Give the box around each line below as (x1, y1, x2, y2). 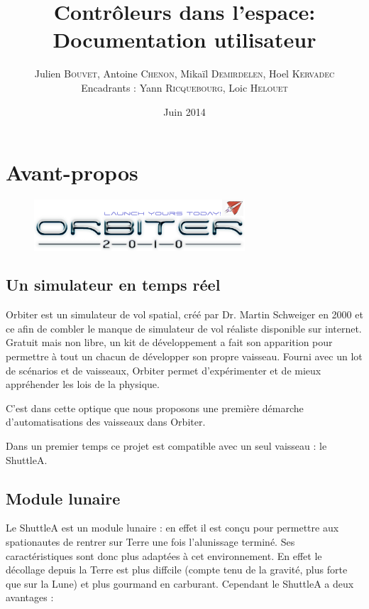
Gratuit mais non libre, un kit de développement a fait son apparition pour (6, 335, 333, 350)
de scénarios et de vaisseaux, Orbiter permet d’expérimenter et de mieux (6, 362, 321, 377)
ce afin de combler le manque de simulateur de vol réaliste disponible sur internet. (6, 320, 362, 335)
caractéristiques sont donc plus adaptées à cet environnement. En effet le (6, 548, 322, 563)
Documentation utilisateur (53, 25, 316, 54)
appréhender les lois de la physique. (6, 377, 160, 392)
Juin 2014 (163, 104, 206, 119)
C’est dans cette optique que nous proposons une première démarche (6, 400, 304, 415)
